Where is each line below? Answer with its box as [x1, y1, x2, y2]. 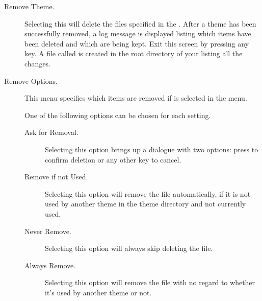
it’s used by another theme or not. [45, 287, 152, 297]
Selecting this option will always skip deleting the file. [45, 243, 213, 253]
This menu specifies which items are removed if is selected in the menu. [24, 92, 247, 103]
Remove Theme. [4, 1, 55, 11]
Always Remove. [24, 260, 76, 270]
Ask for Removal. [24, 127, 78, 137]
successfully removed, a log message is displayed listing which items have [24, 28, 251, 39]
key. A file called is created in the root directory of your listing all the [24, 48, 243, 59]
